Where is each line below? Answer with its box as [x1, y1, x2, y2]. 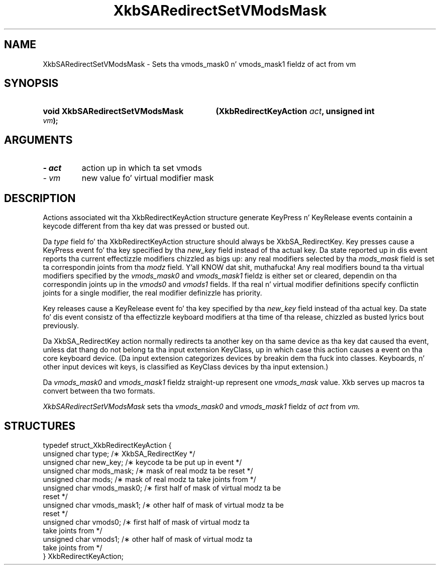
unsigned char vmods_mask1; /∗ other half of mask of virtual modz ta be [43, 500, 284, 509]
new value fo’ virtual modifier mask [81, 173, 214, 183]
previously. [43, 321, 79, 330]
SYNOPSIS [4, 77, 59, 90]
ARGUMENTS [4, 133, 73, 146]
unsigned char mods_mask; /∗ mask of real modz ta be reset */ [43, 466, 253, 475]
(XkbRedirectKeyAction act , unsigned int [215, 106, 375, 117]
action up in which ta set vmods [81, 163, 202, 173]
